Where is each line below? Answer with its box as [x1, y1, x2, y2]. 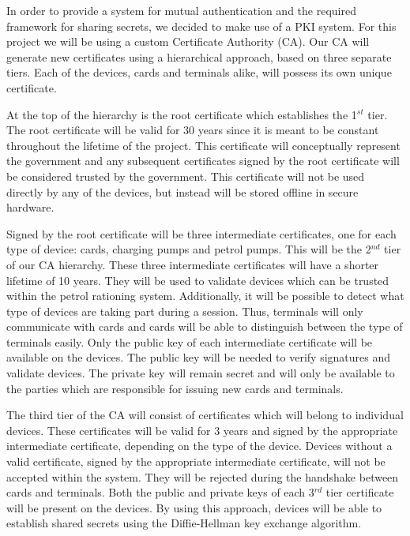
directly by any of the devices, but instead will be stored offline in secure [6, 183, 359, 200]
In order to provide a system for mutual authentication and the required [6, 2, 356, 18]
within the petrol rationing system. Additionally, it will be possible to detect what [6, 287, 404, 304]
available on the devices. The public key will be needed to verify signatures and [6, 349, 391, 365]
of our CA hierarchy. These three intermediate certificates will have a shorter [6, 256, 379, 272]
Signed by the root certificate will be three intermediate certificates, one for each [6, 225, 397, 242]
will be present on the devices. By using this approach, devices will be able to [6, 499, 382, 515]
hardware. [6, 199, 55, 216]
